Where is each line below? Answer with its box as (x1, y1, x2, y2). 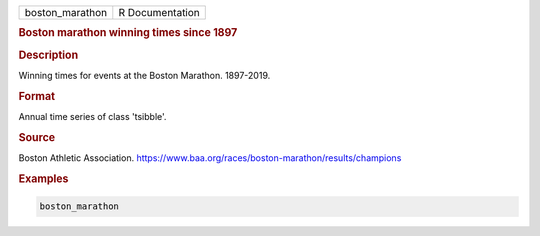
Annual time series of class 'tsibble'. (18, 110, 167, 122)
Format (18, 89, 55, 103)
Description (18, 48, 79, 62)
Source (18, 130, 56, 144)
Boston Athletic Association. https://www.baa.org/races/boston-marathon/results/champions (18, 152, 402, 164)
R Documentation (118, 6, 200, 19)
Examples (18, 171, 69, 185)
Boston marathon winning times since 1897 (18, 26, 238, 40)
